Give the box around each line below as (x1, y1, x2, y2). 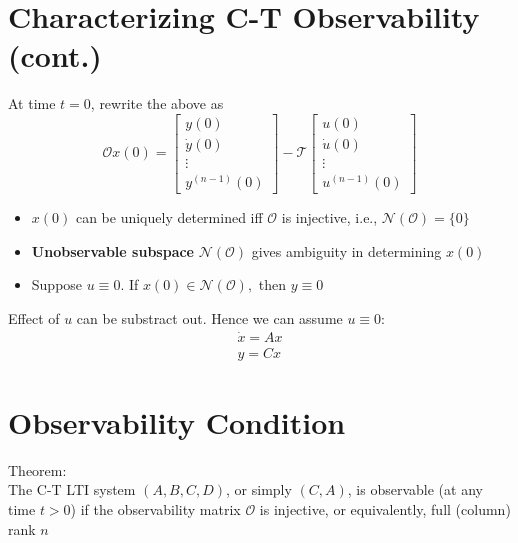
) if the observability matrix (70, 499, 241, 520)
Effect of (8, 307, 60, 328)
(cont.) (8, 35, 102, 76)
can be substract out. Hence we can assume (76, 307, 343, 328)
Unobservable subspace (31, 240, 194, 261)
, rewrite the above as (90, 93, 224, 114)
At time (8, 93, 56, 114)
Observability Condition (8, 401, 346, 442)
